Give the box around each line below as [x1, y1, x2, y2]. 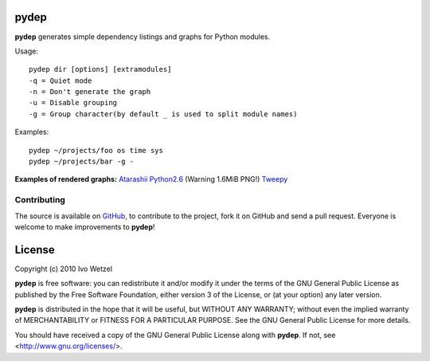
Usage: [14, 46, 39, 56]
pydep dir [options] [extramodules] [29, 65, 172, 74]
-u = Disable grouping [29, 98, 118, 108]
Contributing [14, 194, 65, 206]
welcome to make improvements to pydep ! [14, 222, 155, 231]
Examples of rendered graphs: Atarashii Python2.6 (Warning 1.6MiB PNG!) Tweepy [14, 175, 288, 184]
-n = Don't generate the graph [29, 88, 151, 96]
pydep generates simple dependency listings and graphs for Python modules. [14, 32, 271, 41]
